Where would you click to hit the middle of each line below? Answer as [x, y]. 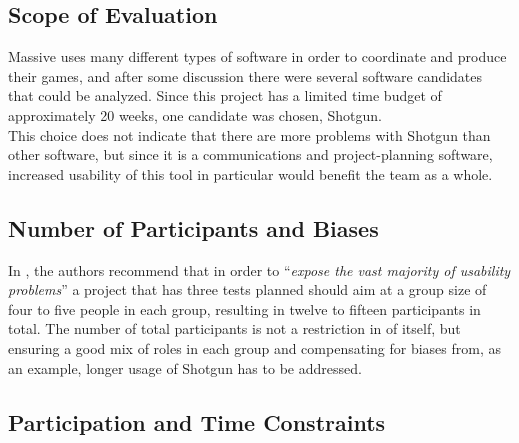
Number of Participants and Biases [193, 227]
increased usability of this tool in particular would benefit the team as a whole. [250, 173]
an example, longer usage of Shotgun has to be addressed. [185, 367]
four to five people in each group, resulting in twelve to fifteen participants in [244, 308]
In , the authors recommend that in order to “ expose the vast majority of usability [259, 269]
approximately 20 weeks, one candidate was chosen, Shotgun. [195, 114]
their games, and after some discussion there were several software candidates [245, 75]
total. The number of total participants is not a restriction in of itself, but [234, 328]
